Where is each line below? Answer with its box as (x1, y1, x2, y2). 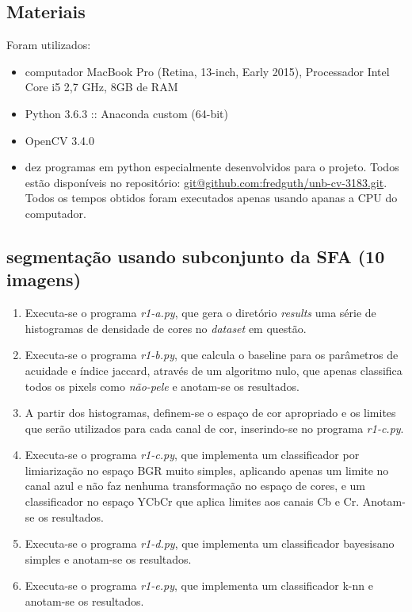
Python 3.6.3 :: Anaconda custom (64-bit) (25, 105, 228, 121)
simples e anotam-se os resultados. (25, 550, 192, 567)
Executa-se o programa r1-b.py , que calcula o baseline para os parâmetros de (25, 346, 399, 363)
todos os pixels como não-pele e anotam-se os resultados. (25, 377, 299, 394)
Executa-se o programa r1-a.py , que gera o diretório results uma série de (25, 304, 376, 321)
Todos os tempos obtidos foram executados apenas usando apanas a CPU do (25, 189, 398, 206)
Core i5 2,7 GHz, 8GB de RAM (25, 78, 178, 95)
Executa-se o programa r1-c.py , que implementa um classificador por (25, 446, 360, 463)
